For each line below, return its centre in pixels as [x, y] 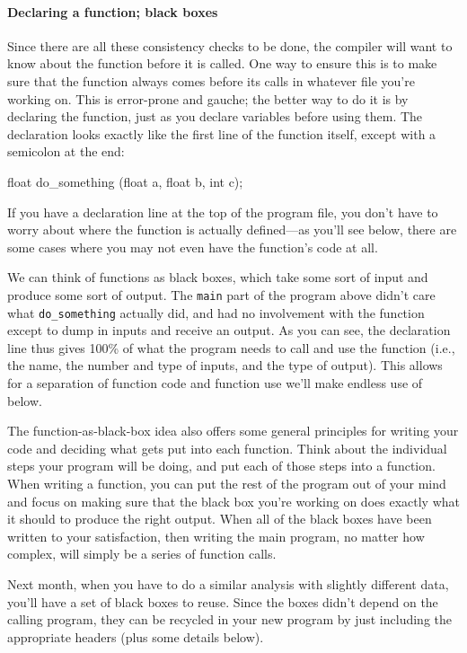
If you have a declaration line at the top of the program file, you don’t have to [223, 212]
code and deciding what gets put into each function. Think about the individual [227, 448]
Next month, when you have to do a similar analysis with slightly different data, [228, 583]
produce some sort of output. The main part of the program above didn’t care [221, 294]
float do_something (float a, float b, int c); [125, 181]
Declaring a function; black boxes [113, 11]
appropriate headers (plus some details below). [136, 636]
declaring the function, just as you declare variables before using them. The [215, 116]
